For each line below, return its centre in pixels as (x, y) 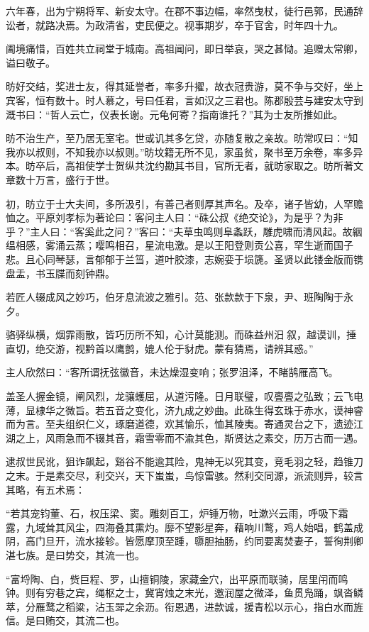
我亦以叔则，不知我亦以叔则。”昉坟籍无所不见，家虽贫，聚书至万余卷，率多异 (184, 151)
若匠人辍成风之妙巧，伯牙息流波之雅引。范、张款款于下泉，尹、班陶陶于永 (180, 297)
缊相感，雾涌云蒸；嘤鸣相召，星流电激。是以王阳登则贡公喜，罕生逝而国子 (180, 245)
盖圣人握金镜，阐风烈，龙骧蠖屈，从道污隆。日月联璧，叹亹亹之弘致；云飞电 (184, 396)
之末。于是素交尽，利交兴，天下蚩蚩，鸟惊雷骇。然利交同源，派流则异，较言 (184, 476)
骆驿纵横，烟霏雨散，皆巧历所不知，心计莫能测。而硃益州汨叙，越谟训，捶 (181, 334)
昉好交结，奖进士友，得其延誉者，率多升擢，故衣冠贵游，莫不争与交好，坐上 (184, 86)
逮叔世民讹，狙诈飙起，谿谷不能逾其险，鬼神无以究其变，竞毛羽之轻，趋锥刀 (184, 461)
